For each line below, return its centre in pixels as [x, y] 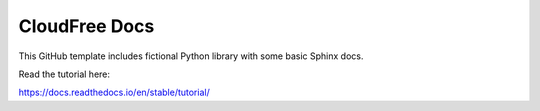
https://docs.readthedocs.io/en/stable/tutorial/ [114, 92]
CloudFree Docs [86, 26]
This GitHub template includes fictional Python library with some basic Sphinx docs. [191, 56]
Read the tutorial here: [64, 74]
